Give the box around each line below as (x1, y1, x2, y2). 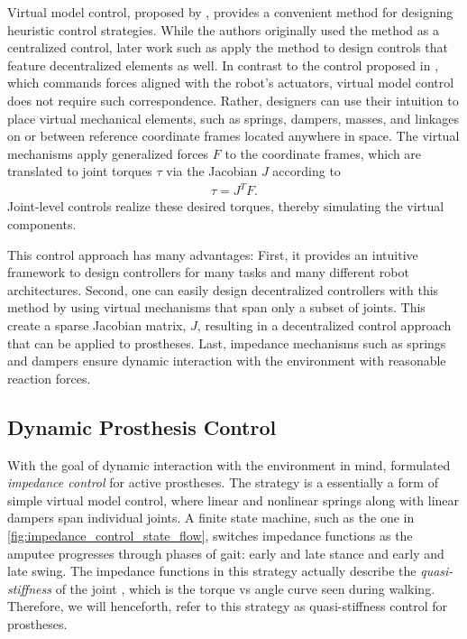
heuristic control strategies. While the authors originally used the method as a (7, 20, 439, 39)
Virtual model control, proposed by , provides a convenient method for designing (7, 3, 453, 21)
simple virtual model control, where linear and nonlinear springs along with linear (7, 490, 460, 509)
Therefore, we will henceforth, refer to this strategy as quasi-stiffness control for (7, 597, 448, 616)
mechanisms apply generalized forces (7, 144, 209, 162)
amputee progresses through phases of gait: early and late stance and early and (7, 543, 444, 562)
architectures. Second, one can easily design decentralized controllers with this (7, 280, 439, 299)
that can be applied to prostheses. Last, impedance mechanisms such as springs (7, 333, 446, 352)
